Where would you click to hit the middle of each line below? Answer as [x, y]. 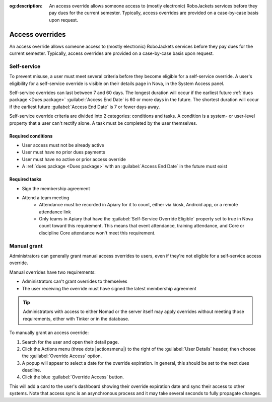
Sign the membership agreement [56, 188]
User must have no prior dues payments [63, 152]
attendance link [55, 212]
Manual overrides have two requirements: [52, 272]
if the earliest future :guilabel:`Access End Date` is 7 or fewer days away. [85, 107]
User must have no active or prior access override [74, 159]
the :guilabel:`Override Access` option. [62, 356]
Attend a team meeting [46, 197]
